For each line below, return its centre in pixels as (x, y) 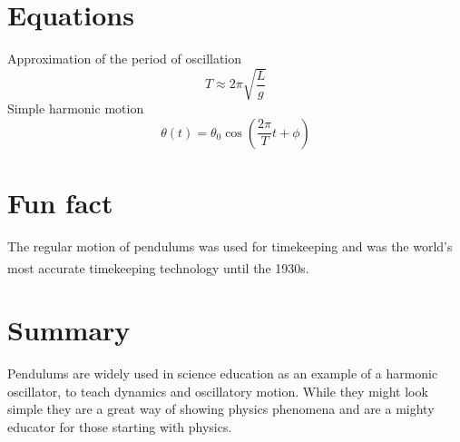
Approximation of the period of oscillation (125, 59)
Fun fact (60, 203)
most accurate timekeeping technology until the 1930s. (158, 267)
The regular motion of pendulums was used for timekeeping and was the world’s (230, 246)
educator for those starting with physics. (120, 426)
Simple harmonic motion (76, 108)
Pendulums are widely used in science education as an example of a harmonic (223, 373)
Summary (69, 330)
